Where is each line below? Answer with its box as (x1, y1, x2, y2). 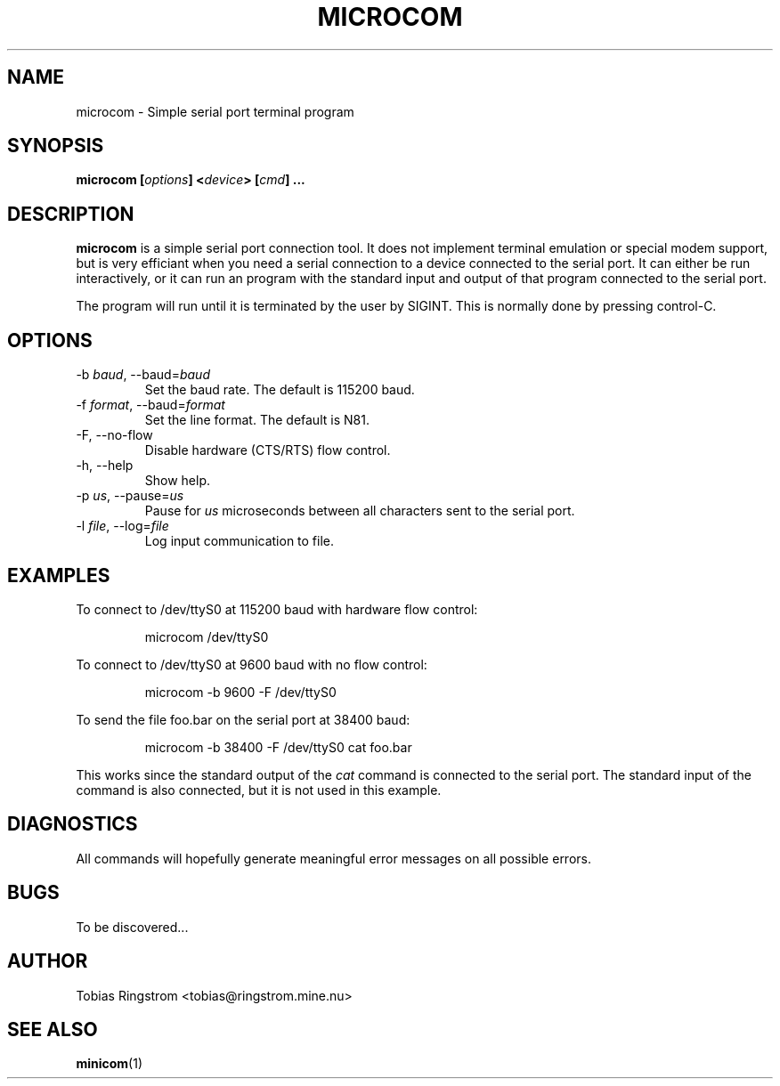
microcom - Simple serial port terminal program (76, 103, 354, 119)
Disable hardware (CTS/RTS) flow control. (144, 442, 391, 458)
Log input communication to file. (144, 533, 335, 549)
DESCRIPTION (7, 202, 134, 225)
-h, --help (76, 458, 134, 474)
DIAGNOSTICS (7, 813, 138, 836)
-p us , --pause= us (76, 488, 184, 504)
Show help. (144, 473, 211, 489)
